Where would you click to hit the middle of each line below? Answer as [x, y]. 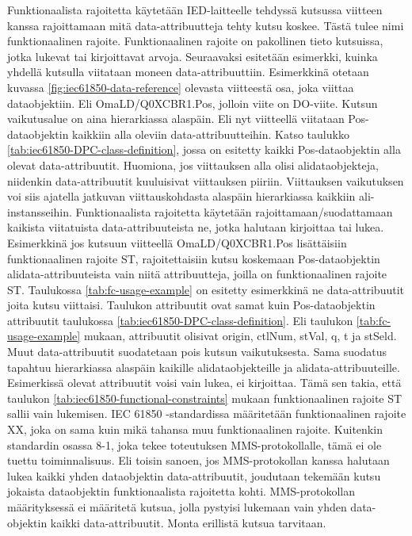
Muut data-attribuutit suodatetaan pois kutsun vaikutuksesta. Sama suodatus [197, 352]
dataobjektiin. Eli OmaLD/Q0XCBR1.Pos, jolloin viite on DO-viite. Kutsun [193, 103]
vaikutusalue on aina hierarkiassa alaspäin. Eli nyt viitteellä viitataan [176, 119]
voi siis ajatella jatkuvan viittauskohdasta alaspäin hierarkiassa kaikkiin [181, 196]
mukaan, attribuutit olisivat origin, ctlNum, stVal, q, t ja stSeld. [240, 336]
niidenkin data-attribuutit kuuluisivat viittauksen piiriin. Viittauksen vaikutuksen [206, 180]
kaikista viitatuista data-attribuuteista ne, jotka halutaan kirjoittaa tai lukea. [196, 227]
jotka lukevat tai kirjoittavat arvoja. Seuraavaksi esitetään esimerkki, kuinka [193, 56]
